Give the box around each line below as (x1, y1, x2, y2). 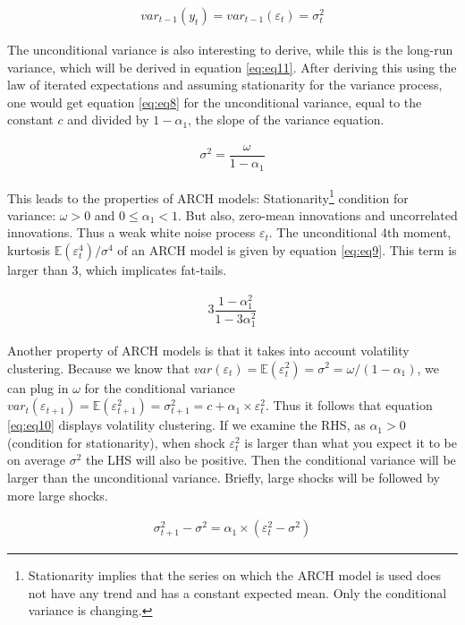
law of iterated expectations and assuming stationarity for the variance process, (7, 75, 443, 94)
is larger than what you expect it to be (244, 432, 458, 451)
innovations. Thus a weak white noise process (7, 223, 256, 242)
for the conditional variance (84, 378, 235, 397)
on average (7, 450, 65, 469)
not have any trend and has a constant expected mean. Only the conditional (28, 583, 447, 602)
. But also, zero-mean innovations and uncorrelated (178, 205, 458, 224)
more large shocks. (7, 485, 108, 504)
